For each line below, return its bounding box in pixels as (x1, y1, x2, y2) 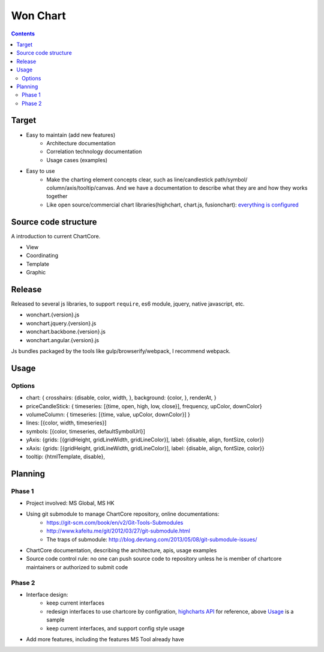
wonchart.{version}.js (26, 311, 80, 318)
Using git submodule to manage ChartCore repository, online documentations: (26, 510, 220, 518)
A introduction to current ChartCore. (11, 232, 101, 240)
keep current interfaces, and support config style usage (46, 624, 185, 632)
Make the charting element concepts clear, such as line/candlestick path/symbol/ (46, 176, 248, 183)
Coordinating (26, 252, 58, 259)
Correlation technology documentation (46, 148, 142, 155)
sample (46, 616, 65, 624)
